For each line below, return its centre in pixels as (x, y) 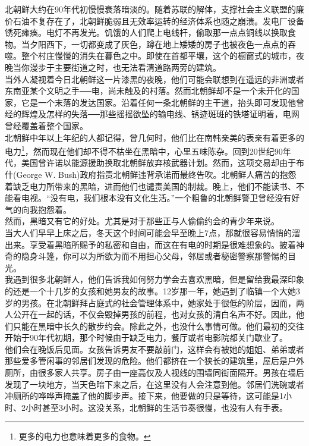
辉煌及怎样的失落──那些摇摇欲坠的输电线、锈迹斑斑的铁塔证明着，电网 (160, 114)
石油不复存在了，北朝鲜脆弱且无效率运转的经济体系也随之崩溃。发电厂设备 (158, 21)
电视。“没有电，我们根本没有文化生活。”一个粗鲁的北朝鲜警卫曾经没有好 (160, 198)
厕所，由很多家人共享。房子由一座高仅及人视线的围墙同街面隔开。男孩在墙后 (154, 373)
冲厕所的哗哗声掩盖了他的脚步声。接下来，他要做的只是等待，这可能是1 (144, 396)
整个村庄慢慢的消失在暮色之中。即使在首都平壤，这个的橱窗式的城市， (158, 56)
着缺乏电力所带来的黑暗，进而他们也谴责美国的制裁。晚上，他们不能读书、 (150, 186)
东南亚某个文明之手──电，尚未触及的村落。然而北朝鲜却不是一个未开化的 (148, 91)
